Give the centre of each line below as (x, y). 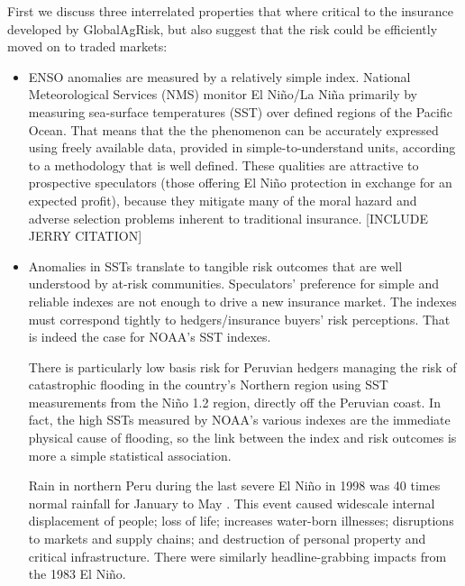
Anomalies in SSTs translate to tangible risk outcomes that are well (215, 266)
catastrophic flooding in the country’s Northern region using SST (208, 385)
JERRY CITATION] (85, 236)
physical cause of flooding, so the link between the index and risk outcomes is (242, 438)
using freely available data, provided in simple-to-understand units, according (242, 147)
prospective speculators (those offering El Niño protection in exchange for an (240, 183)
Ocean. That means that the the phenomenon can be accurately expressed (233, 129)
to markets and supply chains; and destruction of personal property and (227, 539)
